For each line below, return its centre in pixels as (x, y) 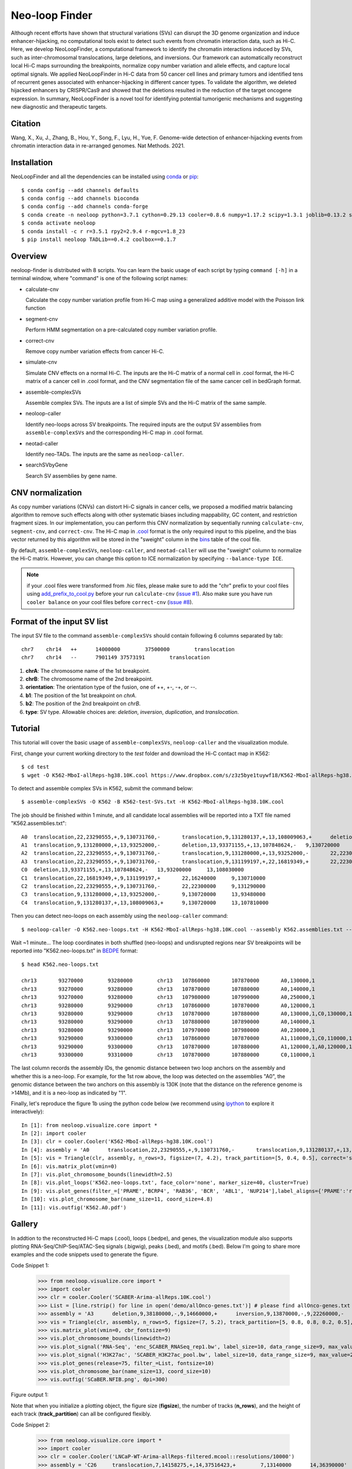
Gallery (24, 1224)
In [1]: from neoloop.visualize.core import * (89, 1125)
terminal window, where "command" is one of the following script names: (99, 279)
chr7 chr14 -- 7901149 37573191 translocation (116, 658)
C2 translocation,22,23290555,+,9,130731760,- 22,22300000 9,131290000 (143, 886)
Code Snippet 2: (31, 1424)
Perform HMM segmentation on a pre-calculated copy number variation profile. (121, 330)
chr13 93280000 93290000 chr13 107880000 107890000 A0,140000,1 (168, 1022)
